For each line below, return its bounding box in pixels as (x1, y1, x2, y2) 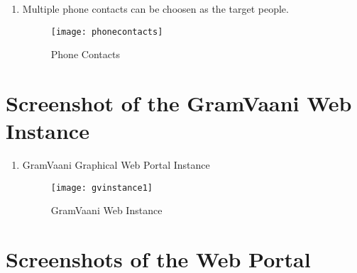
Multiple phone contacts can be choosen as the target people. (22, 1, 289, 16)
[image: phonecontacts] (50, 26, 163, 37)
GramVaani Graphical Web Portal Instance (22, 157, 210, 172)
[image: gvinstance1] (50, 182, 153, 193)
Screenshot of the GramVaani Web (6, 89, 352, 118)
